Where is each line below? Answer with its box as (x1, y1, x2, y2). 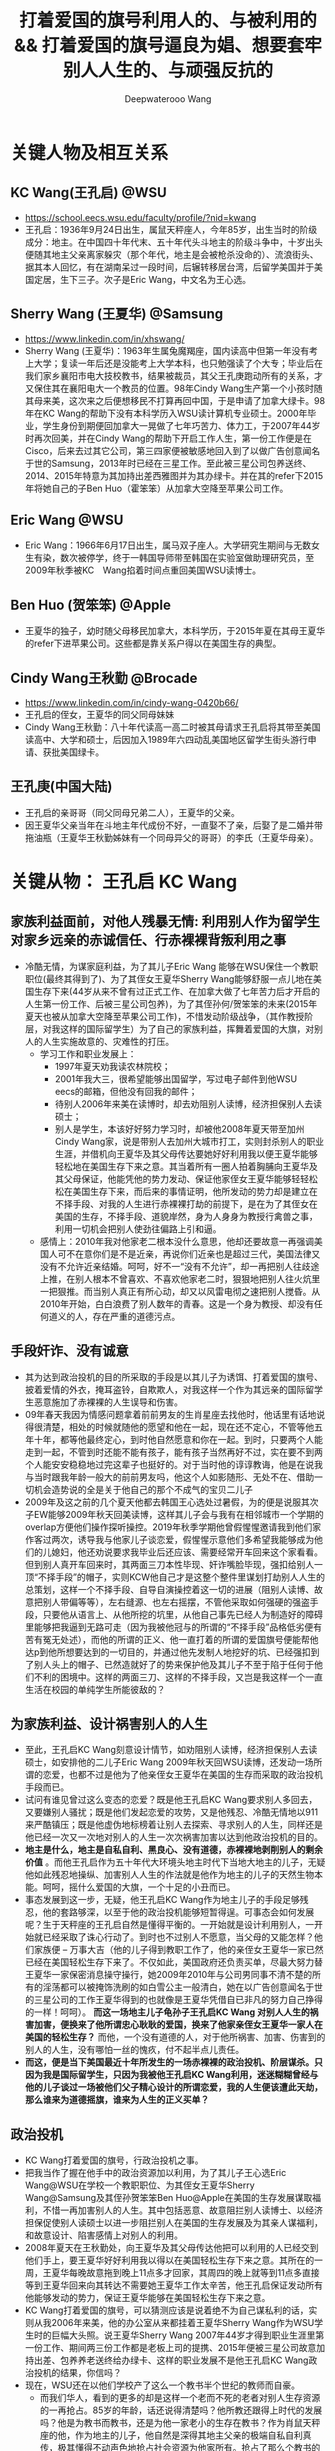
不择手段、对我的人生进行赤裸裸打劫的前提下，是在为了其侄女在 (54, 1197, 318, 1210)
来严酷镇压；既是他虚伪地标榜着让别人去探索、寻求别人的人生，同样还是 (24, 1819, 323, 1831)
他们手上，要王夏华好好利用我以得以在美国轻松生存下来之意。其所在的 (24, 2254, 315, 2266)
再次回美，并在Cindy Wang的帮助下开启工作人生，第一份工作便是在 (33, 432, 312, 444)
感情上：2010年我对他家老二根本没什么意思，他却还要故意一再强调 (39, 1235, 315, 1247)
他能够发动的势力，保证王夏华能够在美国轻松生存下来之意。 (24, 2292, 271, 2304)
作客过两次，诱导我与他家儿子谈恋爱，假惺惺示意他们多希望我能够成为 (24, 1533, 315, 1545)
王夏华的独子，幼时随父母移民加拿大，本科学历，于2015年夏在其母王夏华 (24, 625, 326, 637)
